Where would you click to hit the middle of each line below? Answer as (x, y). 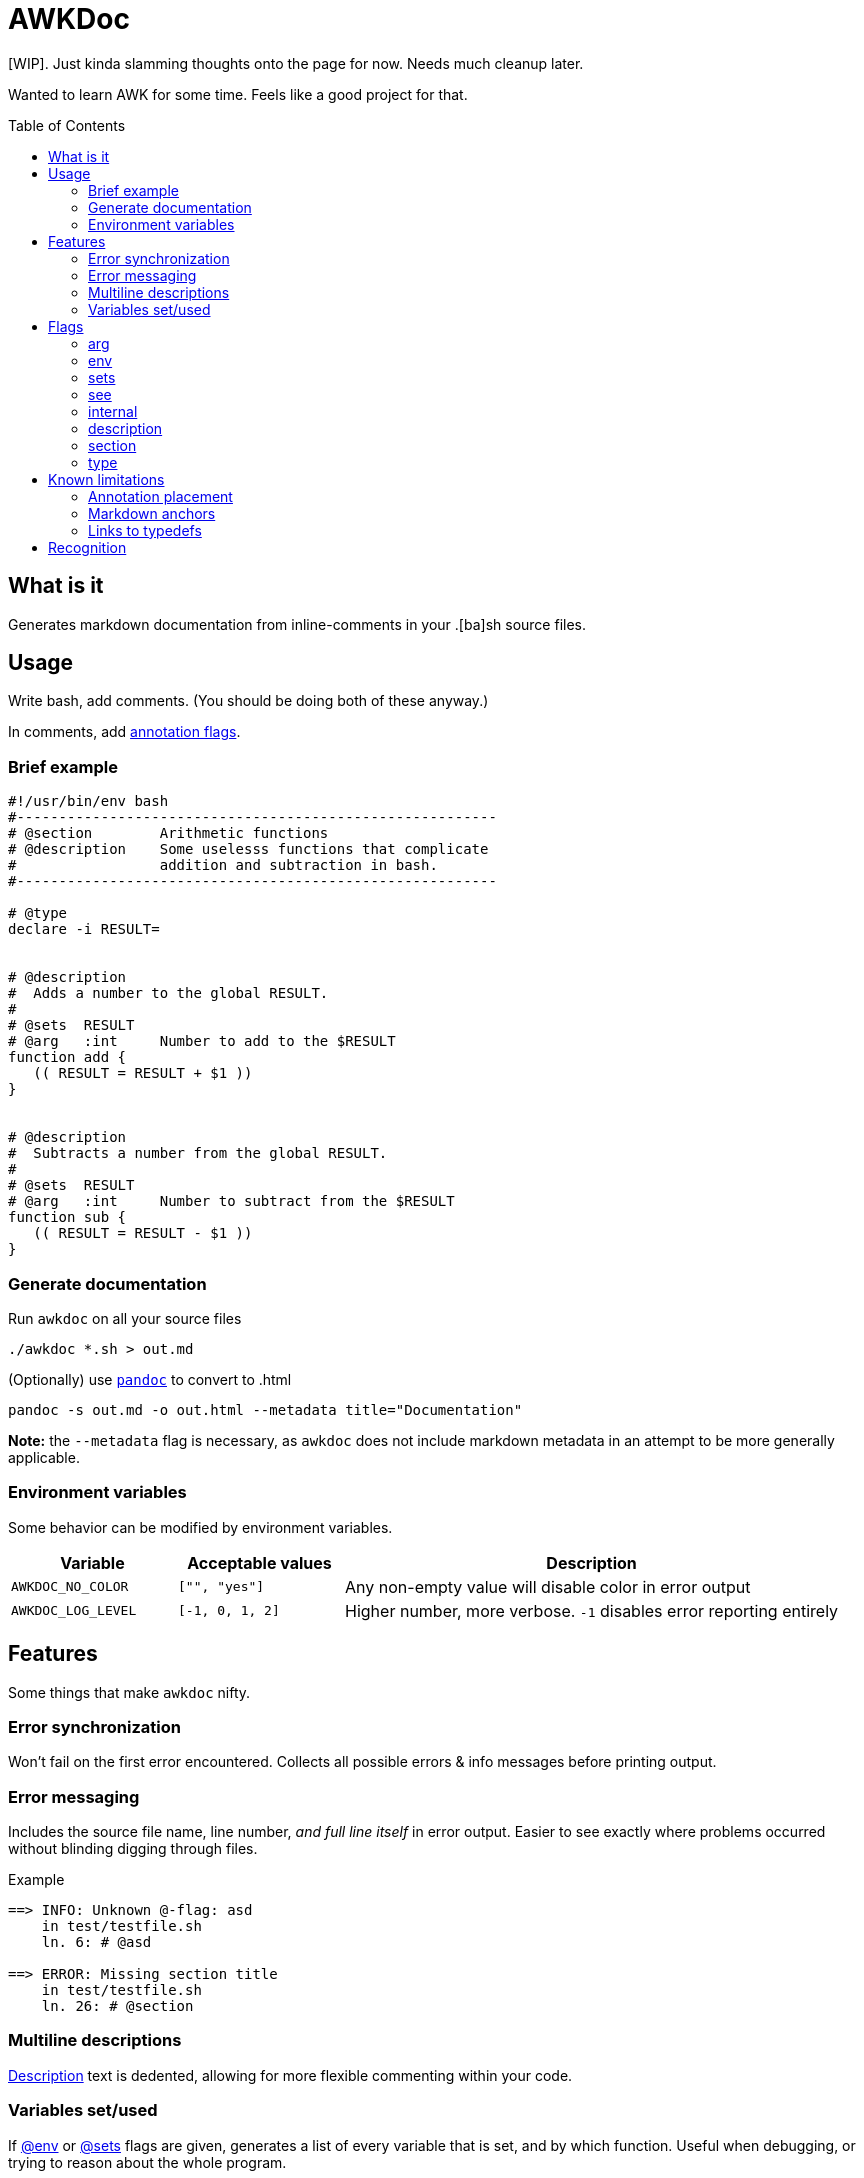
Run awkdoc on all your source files (125, 1318)
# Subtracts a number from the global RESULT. (198, 1153)
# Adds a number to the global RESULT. (168, 993)
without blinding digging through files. (133, 1849)
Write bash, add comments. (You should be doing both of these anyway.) (248, 701)
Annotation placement (160, 496)
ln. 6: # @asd (96, 1942)
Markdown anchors (152, 513)
